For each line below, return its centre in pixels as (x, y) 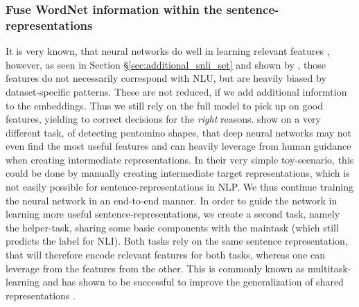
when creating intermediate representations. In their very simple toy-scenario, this (180, 159)
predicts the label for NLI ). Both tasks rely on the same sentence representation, (177, 241)
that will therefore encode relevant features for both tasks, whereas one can (165, 255)
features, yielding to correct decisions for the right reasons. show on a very (163, 119)
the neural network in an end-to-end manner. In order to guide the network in (172, 200)
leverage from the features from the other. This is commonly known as (155, 268)
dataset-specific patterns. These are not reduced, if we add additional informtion (176, 91)
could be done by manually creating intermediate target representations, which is (178, 173)
